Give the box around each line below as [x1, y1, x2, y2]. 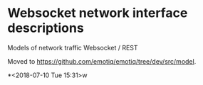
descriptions [7, 20, 84, 36]
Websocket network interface [7, 5, 188, 21]
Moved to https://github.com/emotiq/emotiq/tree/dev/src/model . [7, 57, 197, 65]
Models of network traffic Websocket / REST [7, 43, 138, 52]
